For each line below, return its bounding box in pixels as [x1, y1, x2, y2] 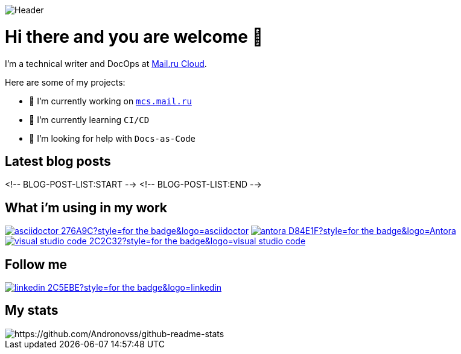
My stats [5, 303, 59, 318]
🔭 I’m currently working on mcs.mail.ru [29, 95, 192, 106]
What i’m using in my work [5, 200, 167, 215]
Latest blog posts [5, 153, 111, 169]
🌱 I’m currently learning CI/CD [29, 114, 150, 125]
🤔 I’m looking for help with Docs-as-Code [29, 133, 196, 144]
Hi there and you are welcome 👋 [5, 26, 264, 47]
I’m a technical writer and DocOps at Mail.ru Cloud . [5, 58, 207, 69]
